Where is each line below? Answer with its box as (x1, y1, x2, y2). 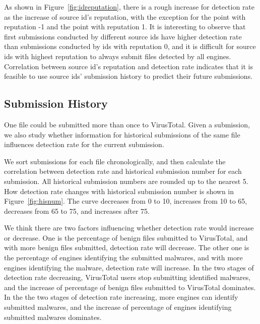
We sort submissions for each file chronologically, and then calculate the (4, 156, 226, 166)
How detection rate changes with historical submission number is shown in (4, 186, 234, 196)
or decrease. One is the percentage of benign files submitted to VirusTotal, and (4, 232, 248, 243)
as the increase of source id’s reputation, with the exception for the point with (4, 11, 246, 22)
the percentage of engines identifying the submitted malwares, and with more (4, 252, 243, 263)
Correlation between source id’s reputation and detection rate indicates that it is (4, 61, 253, 71)
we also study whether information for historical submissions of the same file (4, 129, 240, 140)
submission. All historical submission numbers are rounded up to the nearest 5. (4, 175, 248, 186)
